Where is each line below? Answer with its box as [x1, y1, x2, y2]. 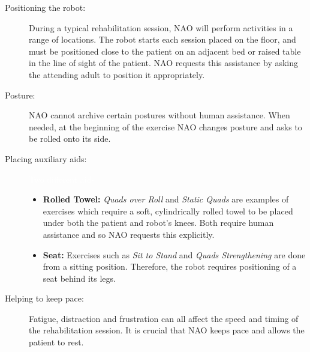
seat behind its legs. [43, 272, 116, 284]
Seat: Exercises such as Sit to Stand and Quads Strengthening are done [43, 248, 306, 261]
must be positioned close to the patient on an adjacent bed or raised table [29, 44, 301, 57]
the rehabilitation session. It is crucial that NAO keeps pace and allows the [29, 324, 305, 336]
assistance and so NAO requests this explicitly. [43, 228, 215, 240]
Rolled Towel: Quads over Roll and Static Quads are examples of [43, 193, 289, 205]
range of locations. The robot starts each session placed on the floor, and [29, 33, 296, 46]
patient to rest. [29, 336, 84, 348]
